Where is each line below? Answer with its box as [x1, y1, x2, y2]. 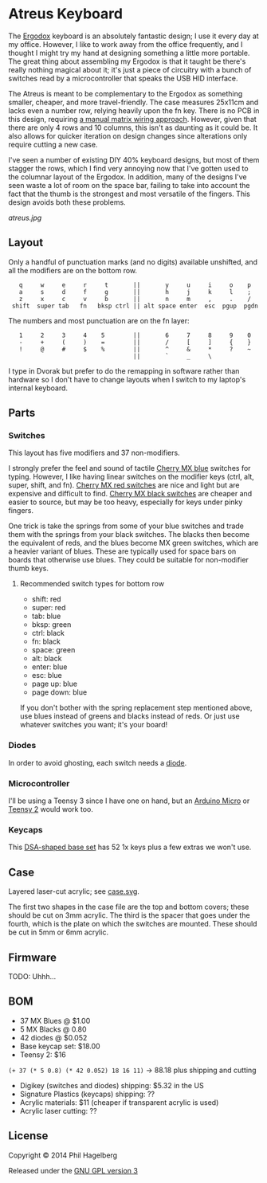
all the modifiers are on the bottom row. [8, 265, 138, 275]
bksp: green [31, 620, 72, 629]
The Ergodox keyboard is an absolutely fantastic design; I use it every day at [8, 31, 259, 41]
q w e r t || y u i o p [18, 280, 251, 289]
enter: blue [31, 662, 68, 672]
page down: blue [31, 687, 88, 697]
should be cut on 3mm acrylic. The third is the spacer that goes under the [8, 911, 250, 920]
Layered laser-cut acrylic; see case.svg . [8, 887, 139, 896]
